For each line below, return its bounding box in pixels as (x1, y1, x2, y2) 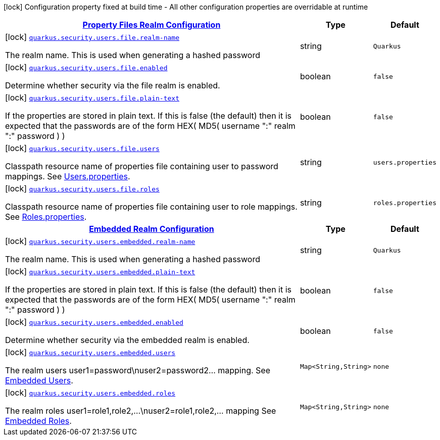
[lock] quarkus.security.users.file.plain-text (5, 92, 179, 103)
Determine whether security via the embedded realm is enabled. (5, 335, 250, 345)
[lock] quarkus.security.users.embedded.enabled (5, 317, 183, 327)
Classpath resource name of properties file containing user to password (5, 161, 278, 171)
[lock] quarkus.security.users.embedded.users (5, 347, 176, 357)
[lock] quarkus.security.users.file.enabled (5, 62, 168, 72)
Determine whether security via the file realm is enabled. (5, 80, 220, 90)
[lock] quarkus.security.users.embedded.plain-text (5, 266, 195, 276)
